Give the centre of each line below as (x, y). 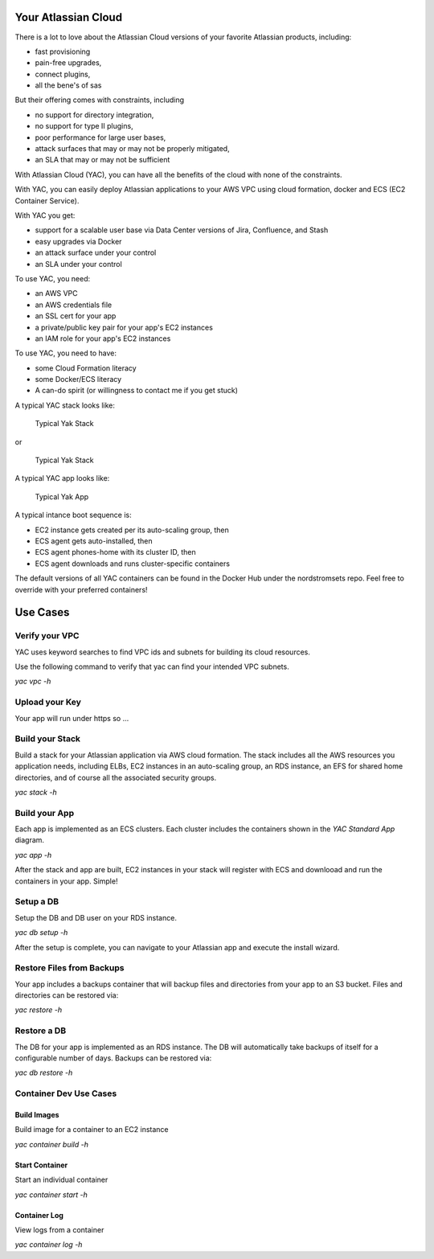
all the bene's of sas (68, 85)
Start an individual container (61, 1180)
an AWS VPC (56, 293)
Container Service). (47, 200)
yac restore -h (39, 1010)
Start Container (41, 1165)
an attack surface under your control (96, 252)
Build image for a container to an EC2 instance (92, 1130)
